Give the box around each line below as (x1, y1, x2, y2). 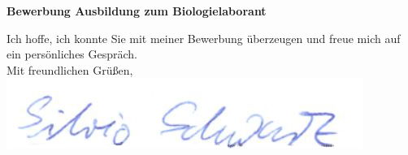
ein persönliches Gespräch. (7, 45, 138, 62)
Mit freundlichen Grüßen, (7, 61, 133, 78)
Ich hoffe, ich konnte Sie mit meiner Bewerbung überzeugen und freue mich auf (7, 29, 401, 46)
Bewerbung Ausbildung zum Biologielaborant (7, 2, 267, 19)
